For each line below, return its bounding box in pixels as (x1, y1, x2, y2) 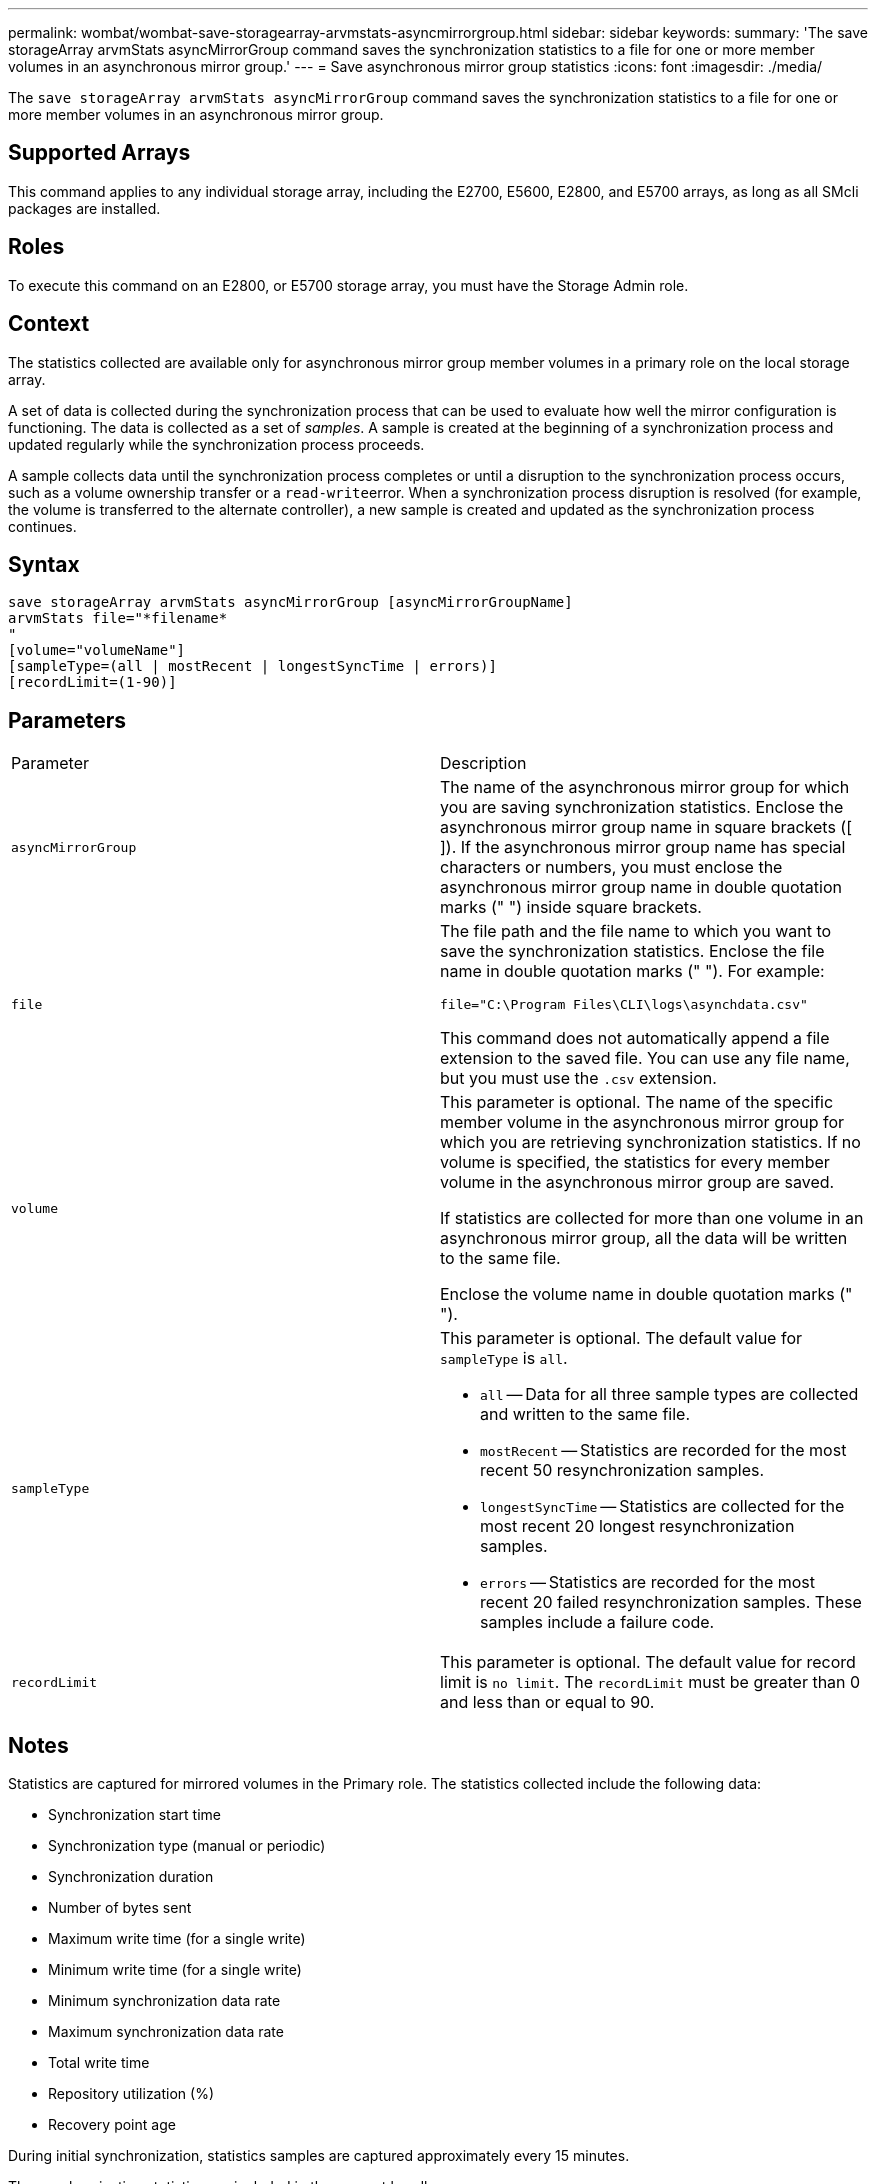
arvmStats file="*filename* (8, 610, 228, 627)
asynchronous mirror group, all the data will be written (440, 1228, 848, 1249)
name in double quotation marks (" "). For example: (440, 961, 825, 982)
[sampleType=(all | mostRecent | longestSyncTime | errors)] (8, 658, 497, 675)
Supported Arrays (8, 140, 191, 166)
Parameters (8, 707, 126, 733)
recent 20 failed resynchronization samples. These (480, 1592, 862, 1613)
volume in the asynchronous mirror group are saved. (440, 1172, 835, 1193)
